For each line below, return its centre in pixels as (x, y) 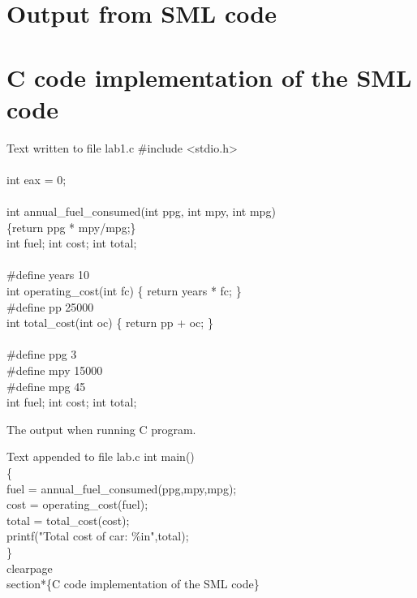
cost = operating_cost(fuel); (77, 504)
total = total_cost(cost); (68, 520)
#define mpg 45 (46, 386)
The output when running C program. (101, 429)
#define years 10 (48, 275)
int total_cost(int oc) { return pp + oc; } (110, 323)
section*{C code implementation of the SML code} (133, 584)
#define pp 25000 (50, 306)
